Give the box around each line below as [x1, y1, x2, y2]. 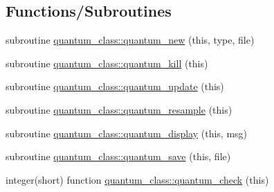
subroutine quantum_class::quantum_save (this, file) [6, 149, 231, 164]
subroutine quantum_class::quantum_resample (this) [6, 102, 232, 116]
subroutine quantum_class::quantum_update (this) [6, 79, 224, 94]
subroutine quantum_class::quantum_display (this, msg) [6, 125, 248, 140]
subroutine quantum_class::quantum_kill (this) [6, 55, 208, 70]
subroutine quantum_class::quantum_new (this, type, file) [6, 33, 255, 47]
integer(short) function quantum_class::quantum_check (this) [6, 172, 269, 186]
